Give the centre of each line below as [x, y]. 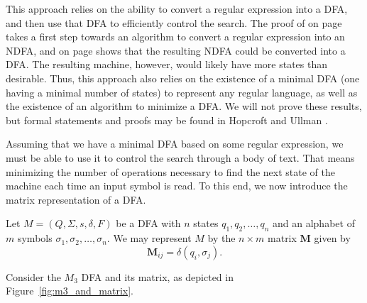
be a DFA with [148, 223]
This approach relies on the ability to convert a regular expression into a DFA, [177, 9]
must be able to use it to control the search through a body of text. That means [180, 157]
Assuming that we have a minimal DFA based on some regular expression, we [175, 144]
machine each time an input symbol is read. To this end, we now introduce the [177, 186]
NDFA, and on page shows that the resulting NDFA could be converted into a [176, 50]
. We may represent [149, 238]
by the [221, 238]
